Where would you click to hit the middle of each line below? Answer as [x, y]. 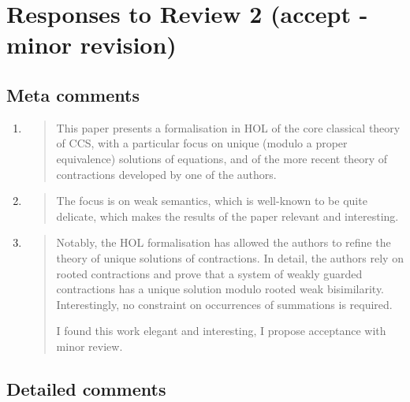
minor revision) [91, 45]
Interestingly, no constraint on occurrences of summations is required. [224, 304]
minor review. [89, 346]
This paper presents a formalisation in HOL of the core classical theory [228, 127]
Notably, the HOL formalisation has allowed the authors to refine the [224, 242]
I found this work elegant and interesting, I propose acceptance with [221, 331]
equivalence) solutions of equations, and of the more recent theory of [222, 158]
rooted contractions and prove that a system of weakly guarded [209, 273]
